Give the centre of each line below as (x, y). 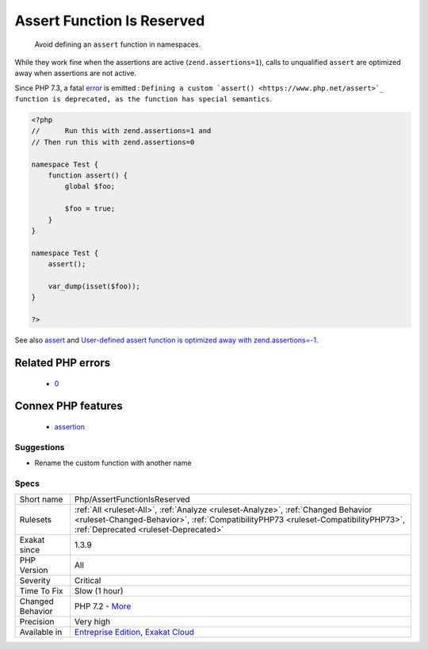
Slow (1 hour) (99, 591)
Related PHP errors (63, 363)
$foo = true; (90, 209)
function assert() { (88, 176)
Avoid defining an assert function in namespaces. (118, 44)
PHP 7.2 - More (103, 606)
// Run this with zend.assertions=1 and (121, 131)
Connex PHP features (69, 406)
